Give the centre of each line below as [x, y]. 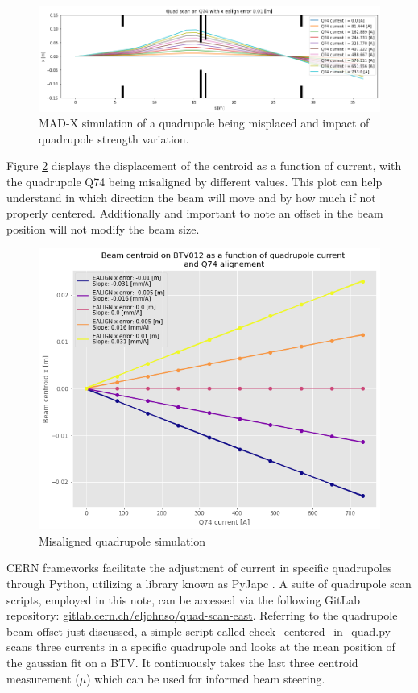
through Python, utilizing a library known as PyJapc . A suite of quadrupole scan [209, 583]
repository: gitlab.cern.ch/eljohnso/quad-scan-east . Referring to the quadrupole [202, 615]
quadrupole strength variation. [114, 138]
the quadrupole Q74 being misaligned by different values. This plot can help [195, 181]
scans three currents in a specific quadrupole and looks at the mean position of [201, 647]
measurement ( [43, 678]
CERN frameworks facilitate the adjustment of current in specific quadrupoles [199, 568]
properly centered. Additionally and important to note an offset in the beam [195, 213]
